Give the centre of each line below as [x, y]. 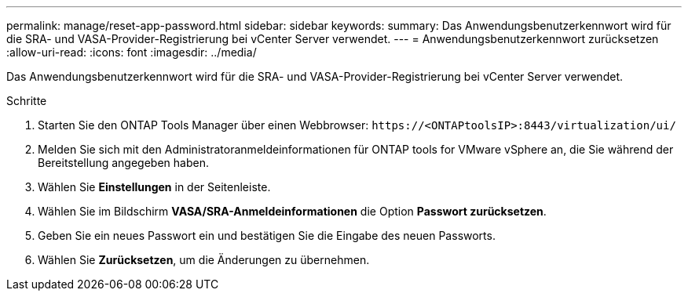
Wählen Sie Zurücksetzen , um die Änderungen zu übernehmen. [204, 260]
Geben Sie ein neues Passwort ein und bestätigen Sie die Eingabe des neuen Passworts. [267, 235]
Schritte [27, 101]
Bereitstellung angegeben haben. [123, 163]
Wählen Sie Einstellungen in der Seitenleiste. [154, 187]
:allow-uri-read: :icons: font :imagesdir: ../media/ [132, 52]
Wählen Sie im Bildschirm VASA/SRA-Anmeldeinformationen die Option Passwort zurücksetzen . [292, 211]
